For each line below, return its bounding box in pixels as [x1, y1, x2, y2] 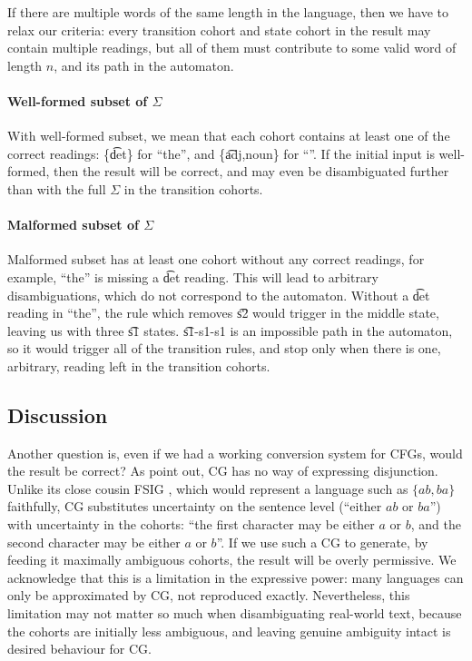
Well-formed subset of [7, 91, 148, 110]
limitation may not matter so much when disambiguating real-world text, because [7, 604, 462, 623]
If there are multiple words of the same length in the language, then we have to [7, 3, 448, 21]
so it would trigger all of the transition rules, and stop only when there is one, [7, 339, 441, 358]
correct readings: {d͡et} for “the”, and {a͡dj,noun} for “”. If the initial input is [7, 143, 435, 163]
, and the [410, 515, 461, 534]
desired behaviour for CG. [7, 639, 152, 658]
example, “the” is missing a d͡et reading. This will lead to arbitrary [7, 267, 379, 286]
